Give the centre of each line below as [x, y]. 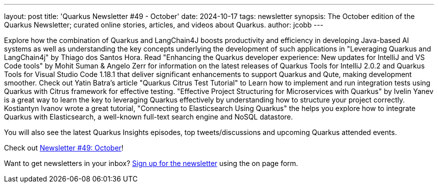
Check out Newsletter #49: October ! [64, 148]
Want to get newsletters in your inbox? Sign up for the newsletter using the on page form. [151, 163]
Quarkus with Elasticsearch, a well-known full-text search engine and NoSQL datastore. [148, 117]
